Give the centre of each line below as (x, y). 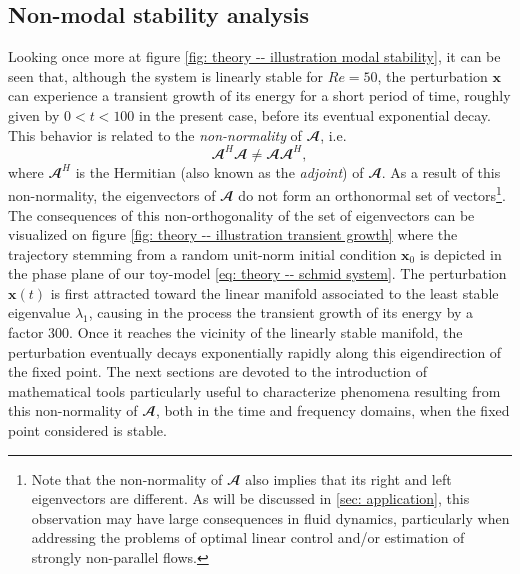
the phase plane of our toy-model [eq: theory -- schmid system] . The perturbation (257, 273)
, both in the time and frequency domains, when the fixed (332, 410)
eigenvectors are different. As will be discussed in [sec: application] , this (250, 498)
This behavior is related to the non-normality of (155, 134)
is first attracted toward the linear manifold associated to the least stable (274, 292)
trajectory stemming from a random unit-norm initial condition (202, 253)
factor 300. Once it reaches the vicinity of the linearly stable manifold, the (235, 332)
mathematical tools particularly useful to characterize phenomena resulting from (254, 390)
